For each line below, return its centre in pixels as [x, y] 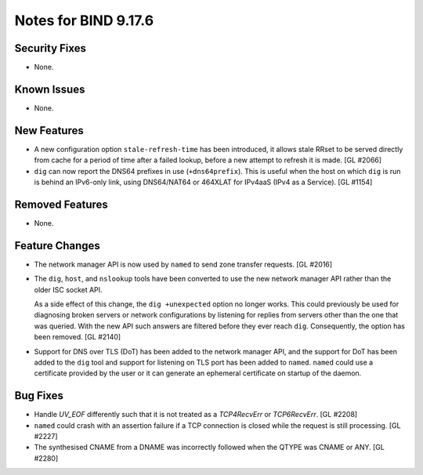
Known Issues [50, 89]
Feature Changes [58, 246]
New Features [49, 131]
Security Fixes [50, 48]
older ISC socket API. [68, 289]
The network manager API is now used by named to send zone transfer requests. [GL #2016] [183, 264]
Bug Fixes [39, 396]
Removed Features [61, 204]
